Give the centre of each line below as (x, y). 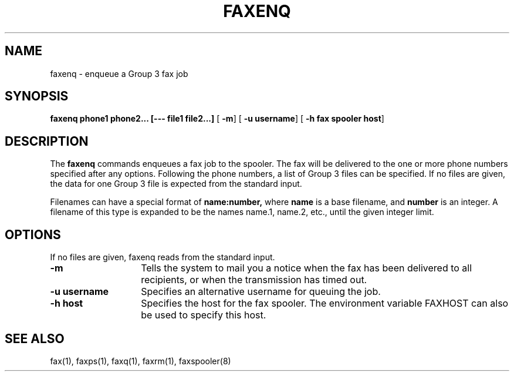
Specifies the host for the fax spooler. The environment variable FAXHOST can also (325, 303)
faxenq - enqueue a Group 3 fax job (119, 73)
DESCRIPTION (47, 141)
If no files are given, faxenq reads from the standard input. (163, 257)
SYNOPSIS (37, 96)
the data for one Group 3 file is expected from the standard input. (176, 184)
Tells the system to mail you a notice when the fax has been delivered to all (307, 268)
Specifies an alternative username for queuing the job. (261, 292)
